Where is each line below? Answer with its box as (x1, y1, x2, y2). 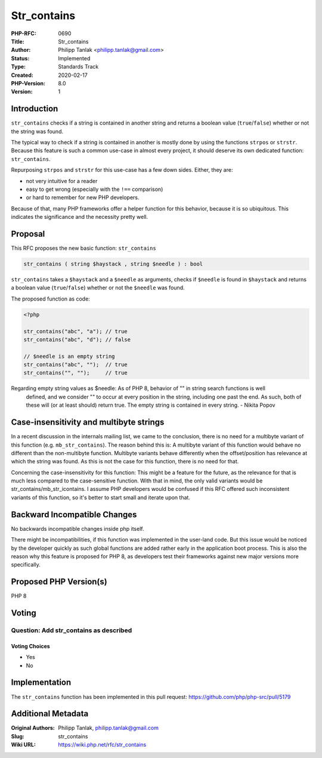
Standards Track (58, 63, 99, 70)
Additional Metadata (11, 709, 89, 719)
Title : (11, 38, 25, 45)
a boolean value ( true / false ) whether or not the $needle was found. (11, 284, 185, 292)
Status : (11, 54, 30, 62)
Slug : (11, 732, 25, 740)
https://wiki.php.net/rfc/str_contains (58, 741, 147, 748)
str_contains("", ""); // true (23, 370, 128, 376)
